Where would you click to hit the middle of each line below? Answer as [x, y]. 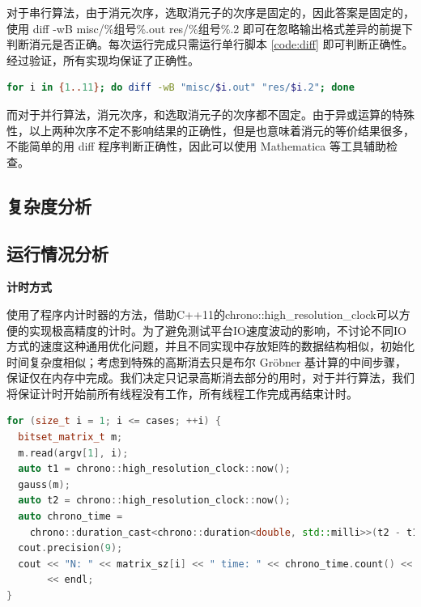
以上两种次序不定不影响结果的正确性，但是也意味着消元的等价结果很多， [221, 130]
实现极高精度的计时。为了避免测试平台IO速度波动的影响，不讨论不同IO [217, 330]
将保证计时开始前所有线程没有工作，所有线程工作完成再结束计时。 [182, 393]
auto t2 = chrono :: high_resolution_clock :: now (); [154, 501]
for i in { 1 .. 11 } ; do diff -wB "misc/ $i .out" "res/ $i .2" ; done [181, 88]
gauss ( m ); [44, 484]
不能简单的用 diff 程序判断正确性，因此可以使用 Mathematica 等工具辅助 [196, 146]
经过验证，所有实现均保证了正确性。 [103, 59]
